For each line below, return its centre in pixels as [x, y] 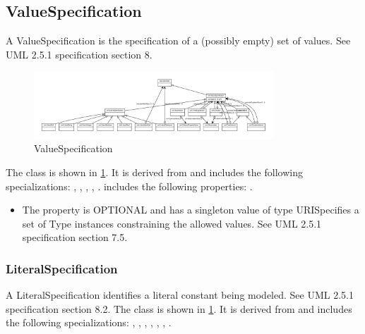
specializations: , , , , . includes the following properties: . [129, 186]
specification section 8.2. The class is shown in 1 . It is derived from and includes [179, 308]
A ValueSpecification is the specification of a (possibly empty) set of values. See [178, 41]
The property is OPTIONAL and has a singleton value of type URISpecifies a [191, 210]
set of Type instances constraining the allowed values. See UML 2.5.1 [172, 223]
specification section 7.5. [75, 237]
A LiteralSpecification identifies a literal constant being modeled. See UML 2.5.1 [180, 295]
